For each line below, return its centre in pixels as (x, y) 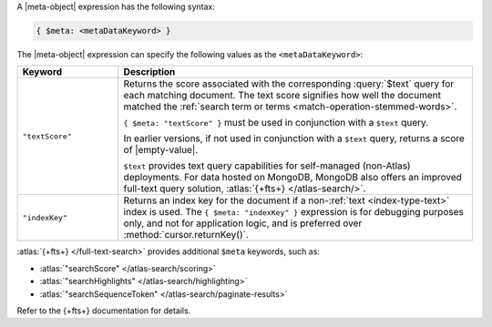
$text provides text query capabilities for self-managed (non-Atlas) (267, 166)
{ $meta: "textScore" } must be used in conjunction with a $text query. (276, 123)
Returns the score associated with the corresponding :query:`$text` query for (289, 84)
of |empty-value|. (161, 150)
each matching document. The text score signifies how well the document (282, 96)
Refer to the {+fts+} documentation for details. (104, 311)
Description (149, 72)
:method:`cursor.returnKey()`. (186, 235)
